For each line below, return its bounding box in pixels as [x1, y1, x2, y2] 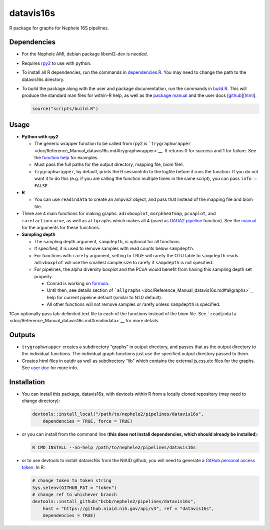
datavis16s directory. [21, 76, 64, 82]
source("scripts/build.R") [32, 106, 98, 112]
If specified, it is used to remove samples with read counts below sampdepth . [34, 245, 194, 252]
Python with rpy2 [21, 133, 58, 139]
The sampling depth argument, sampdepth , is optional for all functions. [34, 238, 181, 244]
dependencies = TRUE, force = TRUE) [42, 418, 132, 424]
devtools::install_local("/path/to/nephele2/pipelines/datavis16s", [32, 411, 204, 417]
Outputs [9, 330, 35, 339]
